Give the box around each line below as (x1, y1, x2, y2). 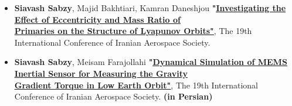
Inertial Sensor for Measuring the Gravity (14, 67, 188, 79)
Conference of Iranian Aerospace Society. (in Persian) (14, 90, 213, 102)
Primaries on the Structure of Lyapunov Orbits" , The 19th (14, 25, 252, 37)
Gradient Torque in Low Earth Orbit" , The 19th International (14, 78, 258, 91)
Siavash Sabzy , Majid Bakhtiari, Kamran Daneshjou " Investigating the (14, 2, 286, 13)
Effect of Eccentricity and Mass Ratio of (14, 13, 181, 25)
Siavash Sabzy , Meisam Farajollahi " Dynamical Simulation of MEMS (14, 56, 287, 68)
